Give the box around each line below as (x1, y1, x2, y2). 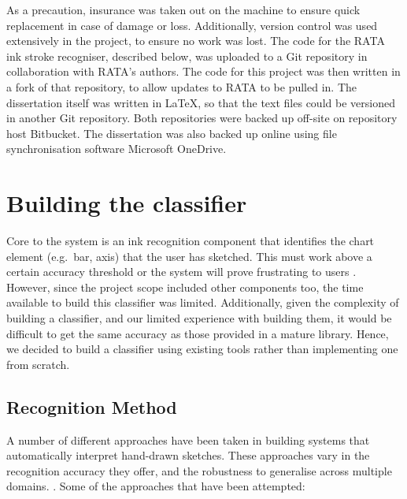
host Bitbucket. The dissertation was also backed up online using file (6, 125, 337, 141)
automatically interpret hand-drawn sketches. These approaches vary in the (6, 447, 370, 464)
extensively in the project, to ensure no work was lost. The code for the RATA (6, 32, 385, 49)
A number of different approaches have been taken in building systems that (6, 431, 370, 448)
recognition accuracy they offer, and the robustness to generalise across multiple (6, 462, 392, 479)
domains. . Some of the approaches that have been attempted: (6, 478, 305, 494)
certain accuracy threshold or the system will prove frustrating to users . (6, 263, 357, 280)
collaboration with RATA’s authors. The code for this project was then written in (6, 63, 401, 80)
